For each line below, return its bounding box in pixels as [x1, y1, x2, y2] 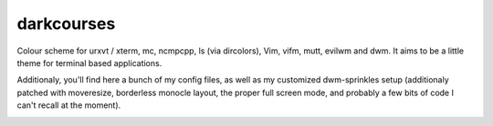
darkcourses [16, 14, 116, 34]
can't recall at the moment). [16, 100, 121, 111]
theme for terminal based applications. [16, 57, 163, 68]
